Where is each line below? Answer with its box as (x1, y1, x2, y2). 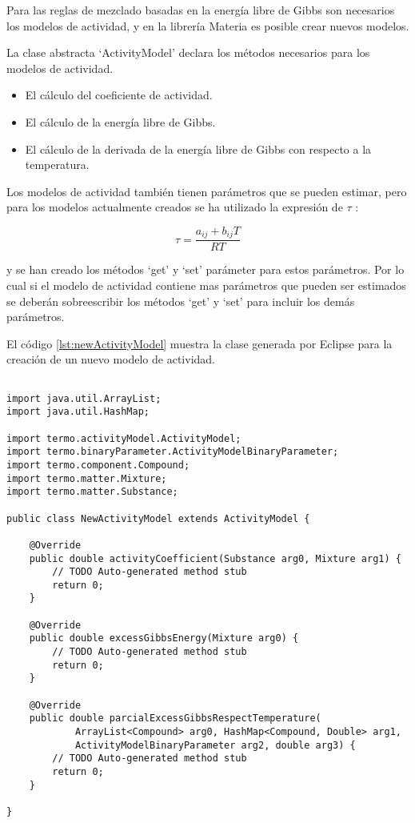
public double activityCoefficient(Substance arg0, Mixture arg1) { (29, 552, 401, 564)
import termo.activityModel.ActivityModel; (6, 432, 241, 444)
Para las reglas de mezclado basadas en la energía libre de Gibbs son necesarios (6, 2, 395, 18)
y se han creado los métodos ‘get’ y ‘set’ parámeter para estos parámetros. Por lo (6, 261, 405, 278)
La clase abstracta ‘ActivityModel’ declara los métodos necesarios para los (6, 44, 370, 61)
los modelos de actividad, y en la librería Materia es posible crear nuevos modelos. (6, 17, 409, 34)
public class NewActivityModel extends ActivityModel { (6, 512, 310, 524)
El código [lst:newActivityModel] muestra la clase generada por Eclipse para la (6, 335, 393, 351)
